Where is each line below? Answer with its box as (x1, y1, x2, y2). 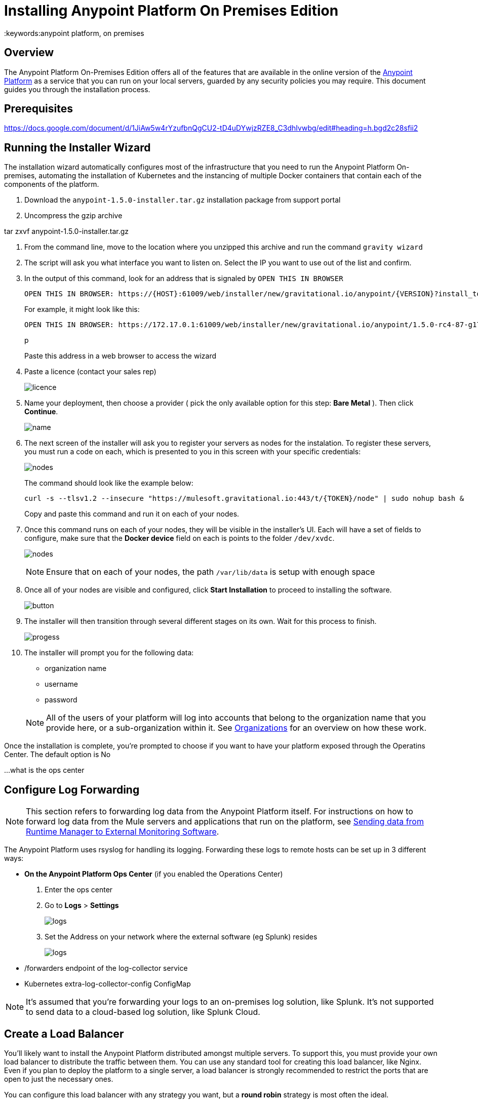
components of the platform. (4, 180, 99, 189)
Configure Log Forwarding (4, 783, 140, 796)
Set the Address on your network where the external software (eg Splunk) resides (45, 932, 317, 941)
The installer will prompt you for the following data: (24, 648, 194, 657)
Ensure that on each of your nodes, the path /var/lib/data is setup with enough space (46, 567, 375, 577)
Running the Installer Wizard (4, 141, 151, 154)
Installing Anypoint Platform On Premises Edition (4, 2, 339, 19)
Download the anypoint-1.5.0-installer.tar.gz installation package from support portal (24, 195, 341, 205)
